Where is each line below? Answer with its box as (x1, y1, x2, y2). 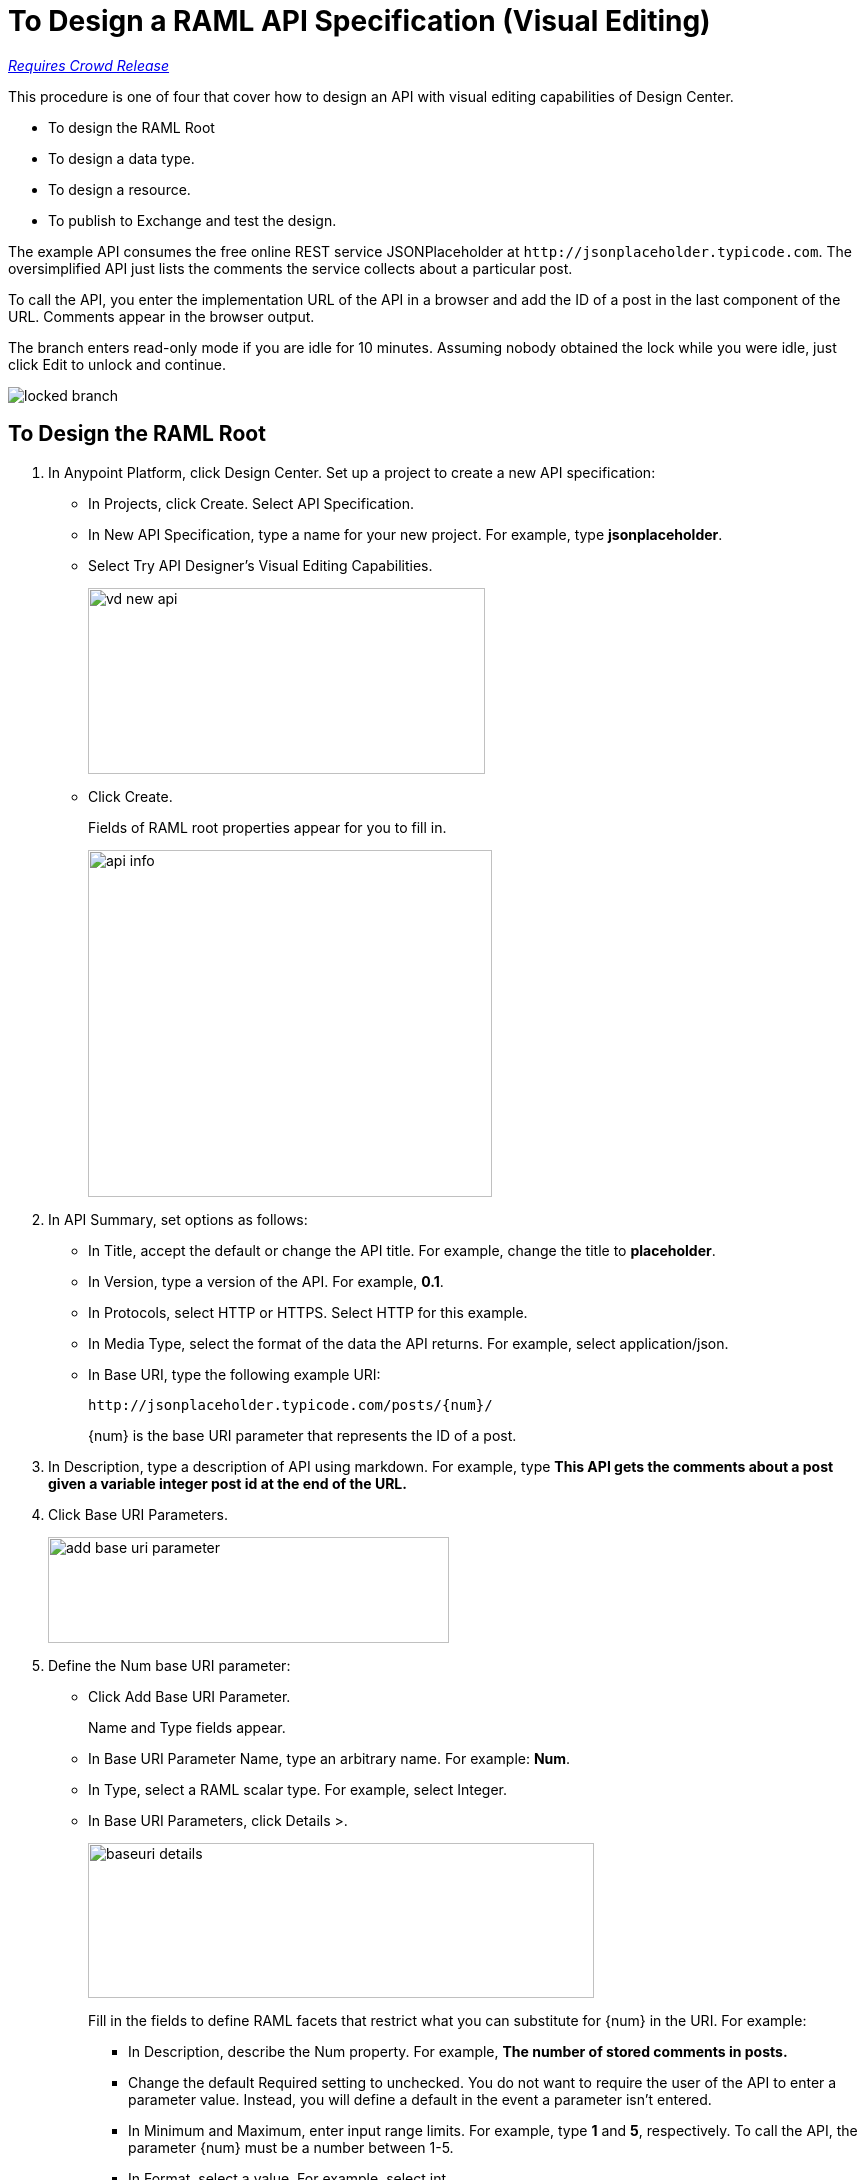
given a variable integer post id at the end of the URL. (48, 1474, 407, 1492)
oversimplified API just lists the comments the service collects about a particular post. (8, 259, 573, 277)
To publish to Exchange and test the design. (48, 211, 337, 229)
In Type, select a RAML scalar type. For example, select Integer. (88, 1780, 508, 1798)
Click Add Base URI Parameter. (88, 1687, 291, 1705)
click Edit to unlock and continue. (8, 355, 227, 373)
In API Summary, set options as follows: (48, 1210, 308, 1228)
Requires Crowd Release (8, 56, 170, 74)
